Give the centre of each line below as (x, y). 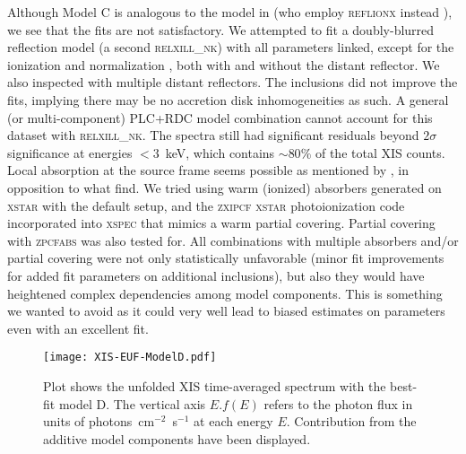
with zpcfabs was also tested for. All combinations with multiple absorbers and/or (233, 240)
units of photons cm (99, 421)
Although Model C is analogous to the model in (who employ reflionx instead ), (230, 12)
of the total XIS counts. (380, 152)
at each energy (233, 421)
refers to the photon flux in (338, 403)
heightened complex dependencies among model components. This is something (225, 293)
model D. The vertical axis (132, 403)
